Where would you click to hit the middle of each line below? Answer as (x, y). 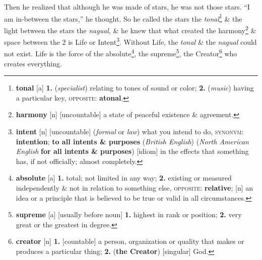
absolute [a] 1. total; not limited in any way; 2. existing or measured (124, 178)
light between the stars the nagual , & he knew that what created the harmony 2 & (130, 29)
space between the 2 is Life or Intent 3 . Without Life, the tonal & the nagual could (130, 41)
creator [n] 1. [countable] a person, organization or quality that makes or (130, 241)
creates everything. (33, 63)
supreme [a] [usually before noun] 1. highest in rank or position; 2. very (129, 214)
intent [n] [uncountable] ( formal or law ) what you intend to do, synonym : (130, 131)
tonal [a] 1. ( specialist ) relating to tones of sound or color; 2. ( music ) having (135, 88)
